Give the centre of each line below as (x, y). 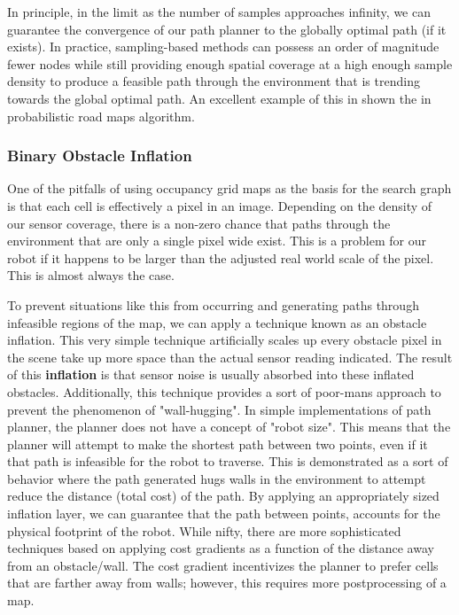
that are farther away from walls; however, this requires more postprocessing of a (227, 583)
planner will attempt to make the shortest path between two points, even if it (218, 444)
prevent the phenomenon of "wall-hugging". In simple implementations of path (219, 409)
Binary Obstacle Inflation (100, 156)
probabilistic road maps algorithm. (101, 116)
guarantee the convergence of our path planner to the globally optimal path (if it (227, 29)
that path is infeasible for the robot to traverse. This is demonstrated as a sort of (228, 461)
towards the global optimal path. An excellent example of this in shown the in (219, 98)
